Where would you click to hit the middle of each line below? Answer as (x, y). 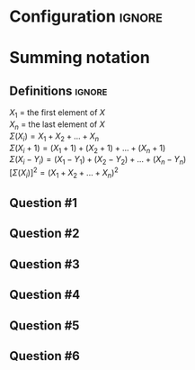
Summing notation (80, 58)
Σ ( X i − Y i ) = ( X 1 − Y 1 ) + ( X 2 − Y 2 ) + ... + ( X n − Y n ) (98, 161)
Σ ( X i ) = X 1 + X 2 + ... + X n (54, 137)
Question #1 (44, 203)
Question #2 (44, 234)
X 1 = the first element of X (58, 113)
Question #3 (45, 264)
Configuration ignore (86, 17)
